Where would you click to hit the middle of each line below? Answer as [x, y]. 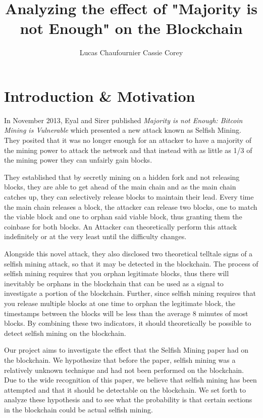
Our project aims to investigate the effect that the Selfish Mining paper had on [126, 350]
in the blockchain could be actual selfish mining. [78, 409]
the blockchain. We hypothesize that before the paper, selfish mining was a [120, 359]
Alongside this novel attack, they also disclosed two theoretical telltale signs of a [128, 253]
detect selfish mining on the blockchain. [65, 333]
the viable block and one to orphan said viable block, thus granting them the [123, 217]
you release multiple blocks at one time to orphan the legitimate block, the [120, 303]
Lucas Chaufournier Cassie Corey [131, 52]
